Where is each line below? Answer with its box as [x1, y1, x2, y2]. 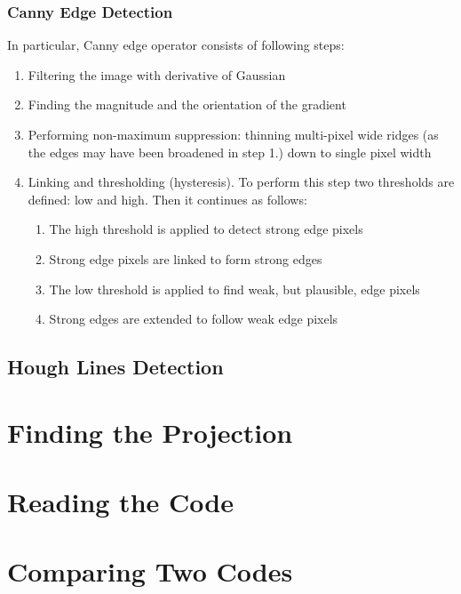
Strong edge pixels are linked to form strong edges [49, 249, 322, 268]
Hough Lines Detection [7, 353, 224, 381]
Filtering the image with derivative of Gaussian [28, 65, 286, 84]
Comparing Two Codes [7, 553, 293, 590]
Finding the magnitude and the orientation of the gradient [28, 95, 346, 114]
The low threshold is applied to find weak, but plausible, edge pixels [49, 279, 420, 298]
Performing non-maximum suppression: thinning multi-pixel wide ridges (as [28, 125, 439, 143]
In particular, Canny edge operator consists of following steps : [7, 36, 345, 54]
